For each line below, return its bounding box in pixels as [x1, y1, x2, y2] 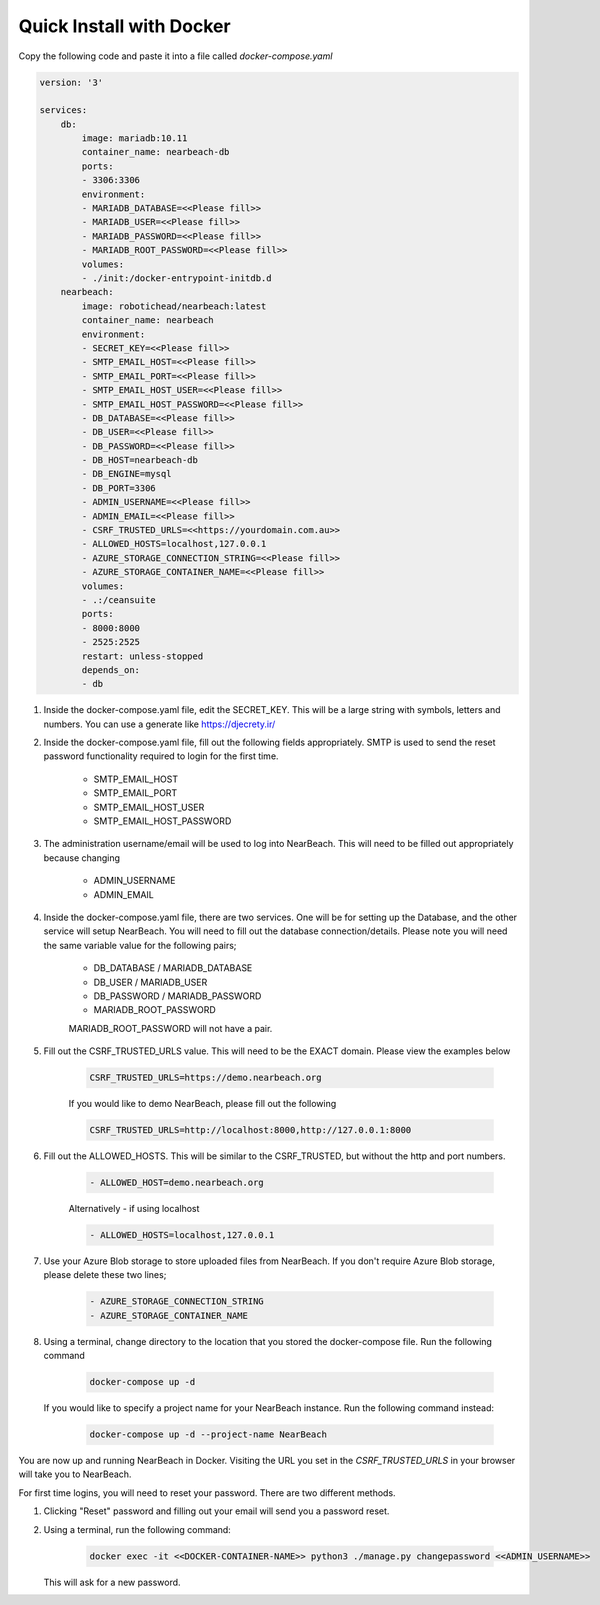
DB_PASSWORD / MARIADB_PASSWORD [93, 990, 262, 1002]
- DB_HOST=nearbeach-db [81, 455, 199, 466]
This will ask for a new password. [43, 1576, 181, 1588]
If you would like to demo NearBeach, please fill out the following [68, 1098, 337, 1110]
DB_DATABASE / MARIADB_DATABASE [93, 962, 253, 974]
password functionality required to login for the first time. [43, 750, 279, 762]
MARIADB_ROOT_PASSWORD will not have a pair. [68, 1022, 273, 1034]
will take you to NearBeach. [18, 1468, 132, 1480]
